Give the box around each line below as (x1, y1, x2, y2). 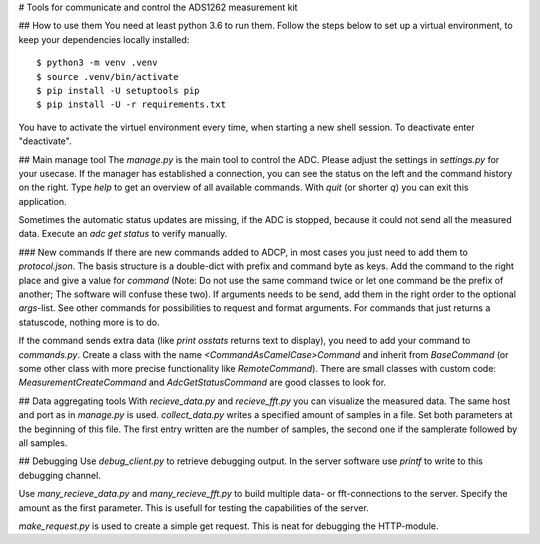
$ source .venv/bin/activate (36, 71, 179, 82)
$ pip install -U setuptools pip (36, 85, 200, 96)
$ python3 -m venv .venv (36, 57, 158, 69)
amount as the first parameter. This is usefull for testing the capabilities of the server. (18, 501, 369, 514)
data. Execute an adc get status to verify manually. (18, 228, 228, 240)
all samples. (18, 436, 68, 449)
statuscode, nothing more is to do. (18, 316, 160, 328)
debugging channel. (18, 469, 102, 481)
